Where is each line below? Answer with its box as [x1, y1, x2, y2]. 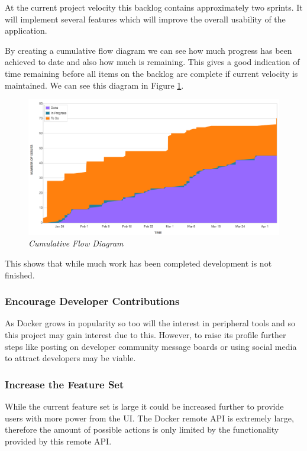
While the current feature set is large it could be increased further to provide [5, 400, 284, 412]
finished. [5, 268, 35, 281]
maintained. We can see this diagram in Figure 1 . [5, 79, 184, 91]
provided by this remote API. [5, 434, 112, 447]
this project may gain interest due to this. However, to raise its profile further [5, 328, 286, 340]
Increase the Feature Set [5, 377, 124, 391]
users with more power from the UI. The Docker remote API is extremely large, [5, 411, 294, 424]
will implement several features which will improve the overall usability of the [5, 12, 286, 25]
